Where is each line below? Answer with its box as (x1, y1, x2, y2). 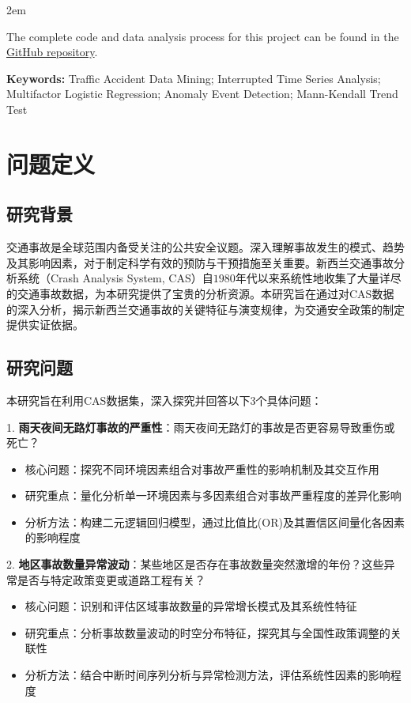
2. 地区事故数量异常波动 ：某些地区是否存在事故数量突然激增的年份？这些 (6, 556, 384, 573)
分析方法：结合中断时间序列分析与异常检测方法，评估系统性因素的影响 (25, 667, 390, 683)
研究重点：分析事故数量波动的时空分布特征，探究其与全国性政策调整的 (25, 624, 390, 641)
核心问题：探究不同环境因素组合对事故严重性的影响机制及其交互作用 (25, 460, 379, 477)
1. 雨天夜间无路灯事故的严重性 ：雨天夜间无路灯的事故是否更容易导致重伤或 (6, 418, 395, 435)
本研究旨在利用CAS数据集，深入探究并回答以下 (6, 391, 251, 408)
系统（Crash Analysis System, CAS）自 (17, 270, 213, 286)
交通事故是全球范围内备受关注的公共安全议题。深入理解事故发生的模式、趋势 (6, 239, 405, 255)
